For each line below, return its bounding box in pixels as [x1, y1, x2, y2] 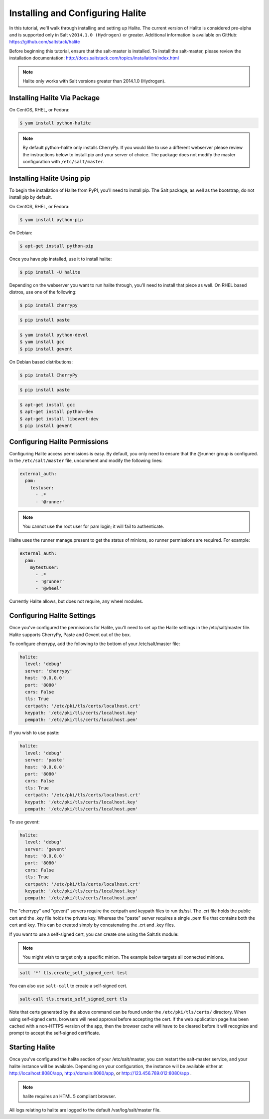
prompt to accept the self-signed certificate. [9, 1030, 101, 1036]
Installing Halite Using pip [9, 174, 91, 182]
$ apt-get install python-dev [19, 409, 94, 414]
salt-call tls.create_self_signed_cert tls [19, 996, 128, 1002]
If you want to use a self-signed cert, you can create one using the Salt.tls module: [9, 931, 179, 937]
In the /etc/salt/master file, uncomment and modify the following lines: [9, 457, 163, 464]
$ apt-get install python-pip [19, 243, 94, 249]
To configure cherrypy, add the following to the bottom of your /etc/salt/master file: [9, 641, 180, 647]
